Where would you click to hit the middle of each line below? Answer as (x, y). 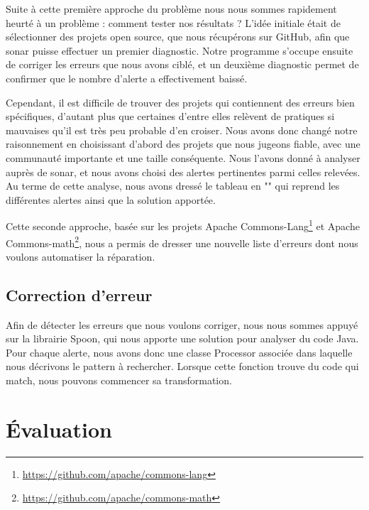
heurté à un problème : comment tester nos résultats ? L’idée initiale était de (173, 22)
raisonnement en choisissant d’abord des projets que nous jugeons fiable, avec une (183, 144)
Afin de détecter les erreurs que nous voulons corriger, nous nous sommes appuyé (182, 324)
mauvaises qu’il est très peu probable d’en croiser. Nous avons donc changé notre (182, 130)
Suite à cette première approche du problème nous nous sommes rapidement (171, 9)
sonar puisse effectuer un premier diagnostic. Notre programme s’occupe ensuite (180, 50)
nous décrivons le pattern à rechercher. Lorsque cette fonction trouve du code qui (182, 366)
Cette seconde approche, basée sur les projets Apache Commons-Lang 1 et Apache (183, 225)
